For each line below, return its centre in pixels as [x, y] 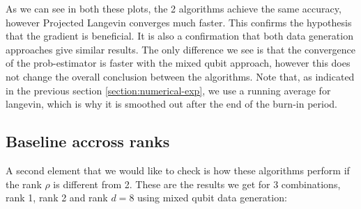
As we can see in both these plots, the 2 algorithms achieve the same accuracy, [174, 8]
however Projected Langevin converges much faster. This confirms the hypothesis [179, 22]
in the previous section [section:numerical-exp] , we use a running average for [168, 90]
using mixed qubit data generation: [212, 198]
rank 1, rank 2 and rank [57, 198]
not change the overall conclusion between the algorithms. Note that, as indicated [180, 76]
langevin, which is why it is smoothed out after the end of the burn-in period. [171, 104]
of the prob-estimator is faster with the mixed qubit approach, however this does [178, 63]
